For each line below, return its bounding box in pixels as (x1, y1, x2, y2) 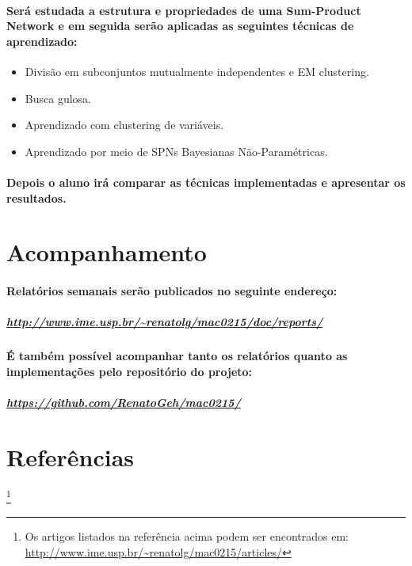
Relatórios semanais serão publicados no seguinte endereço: (6, 283, 338, 299)
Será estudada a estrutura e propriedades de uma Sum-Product (6, 2, 361, 18)
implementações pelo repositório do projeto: (6, 363, 253, 379)
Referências (6, 440, 135, 473)
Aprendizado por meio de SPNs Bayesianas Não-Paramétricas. (25, 142, 328, 159)
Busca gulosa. (25, 89, 91, 106)
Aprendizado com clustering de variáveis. (25, 116, 224, 133)
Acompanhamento (6, 236, 207, 268)
